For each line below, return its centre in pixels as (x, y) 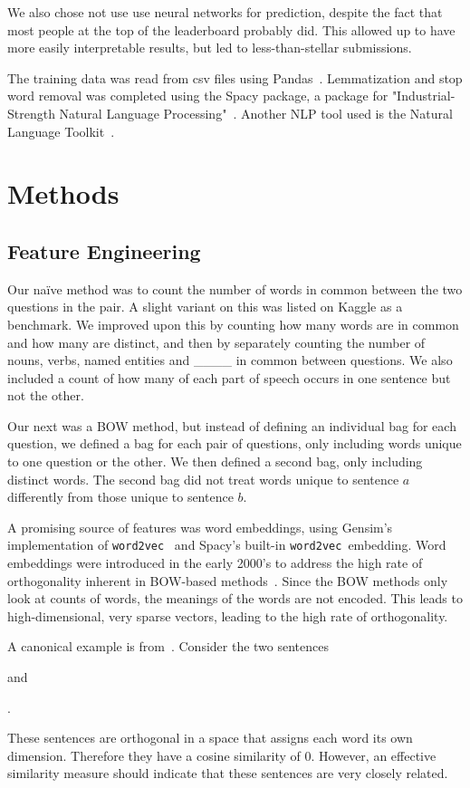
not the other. (46, 395)
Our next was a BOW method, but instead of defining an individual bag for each (232, 425)
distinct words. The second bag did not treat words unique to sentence (203, 479)
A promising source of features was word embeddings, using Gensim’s (200, 527)
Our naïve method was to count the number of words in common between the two (235, 288)
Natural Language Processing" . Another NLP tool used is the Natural (256, 113)
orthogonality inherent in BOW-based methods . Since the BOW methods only (228, 580)
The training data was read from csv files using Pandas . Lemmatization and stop (235, 77)
